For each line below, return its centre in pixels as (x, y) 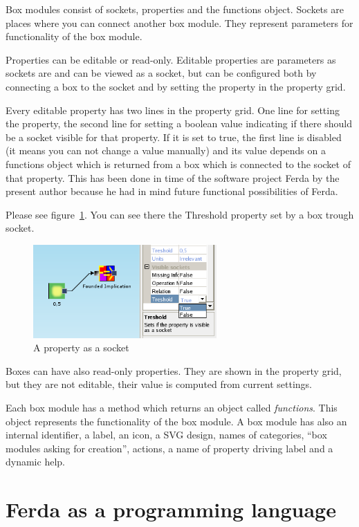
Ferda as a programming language (171, 509)
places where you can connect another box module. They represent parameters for (179, 22)
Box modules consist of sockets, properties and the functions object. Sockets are (175, 9)
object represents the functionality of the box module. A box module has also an (176, 421)
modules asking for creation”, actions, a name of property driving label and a (169, 448)
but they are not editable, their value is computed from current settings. (159, 384)
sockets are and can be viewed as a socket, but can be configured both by (161, 73)
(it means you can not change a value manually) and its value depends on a (166, 150)
